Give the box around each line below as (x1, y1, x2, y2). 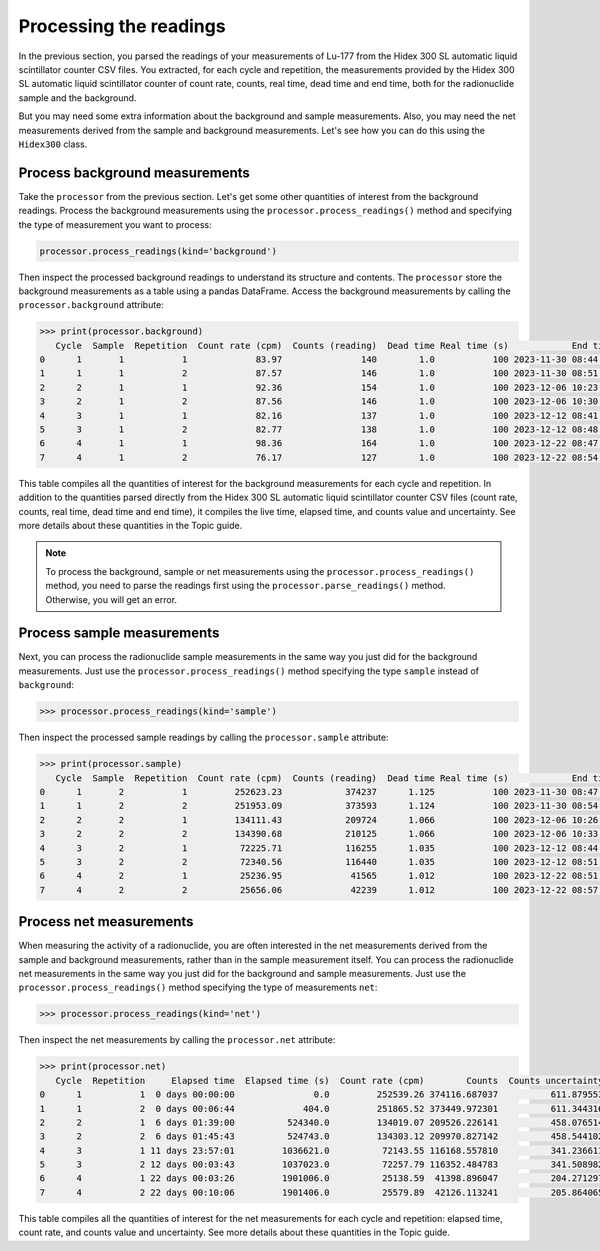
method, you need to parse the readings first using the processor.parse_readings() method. (45, 580, 446, 592)
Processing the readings (18, 15, 226, 37)
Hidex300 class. (18, 138, 88, 150)
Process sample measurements (18, 625, 220, 642)
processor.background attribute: (18, 299, 164, 311)
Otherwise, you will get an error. (45, 593, 178, 605)
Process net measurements (18, 913, 194, 930)
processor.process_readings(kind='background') (39, 245, 277, 257)
